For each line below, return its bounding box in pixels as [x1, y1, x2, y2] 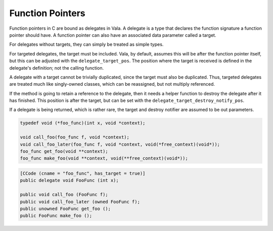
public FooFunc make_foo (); [20, 213, 93, 219]
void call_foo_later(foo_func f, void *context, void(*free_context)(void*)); [20, 141, 220, 147]
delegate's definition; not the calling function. [9, 65, 104, 71]
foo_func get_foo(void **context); [20, 149, 108, 154]
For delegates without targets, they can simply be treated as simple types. [9, 41, 164, 47]
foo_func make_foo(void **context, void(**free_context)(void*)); [20, 155, 188, 161]
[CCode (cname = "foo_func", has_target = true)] [20, 170, 146, 176]
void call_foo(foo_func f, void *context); [20, 134, 130, 140]
